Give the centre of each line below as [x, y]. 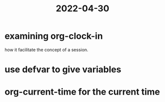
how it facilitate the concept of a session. [46, 50]
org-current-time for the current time [82, 92]
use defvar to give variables [63, 70]
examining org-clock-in [54, 36]
